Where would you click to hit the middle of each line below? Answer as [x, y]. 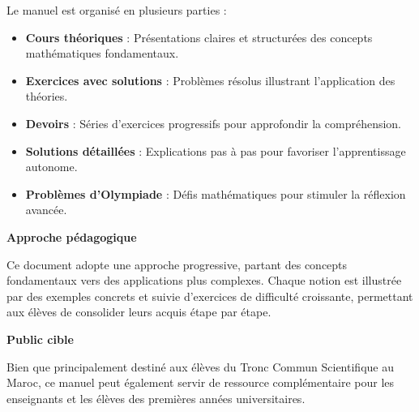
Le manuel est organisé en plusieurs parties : [117, 10]
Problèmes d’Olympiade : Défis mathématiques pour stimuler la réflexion [216, 193]
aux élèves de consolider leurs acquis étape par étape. [139, 312]
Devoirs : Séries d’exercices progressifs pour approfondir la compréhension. [213, 123]
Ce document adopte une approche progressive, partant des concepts [177, 264]
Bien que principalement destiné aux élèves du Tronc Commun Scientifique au [200, 366]
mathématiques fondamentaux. [102, 53]
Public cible [40, 339]
